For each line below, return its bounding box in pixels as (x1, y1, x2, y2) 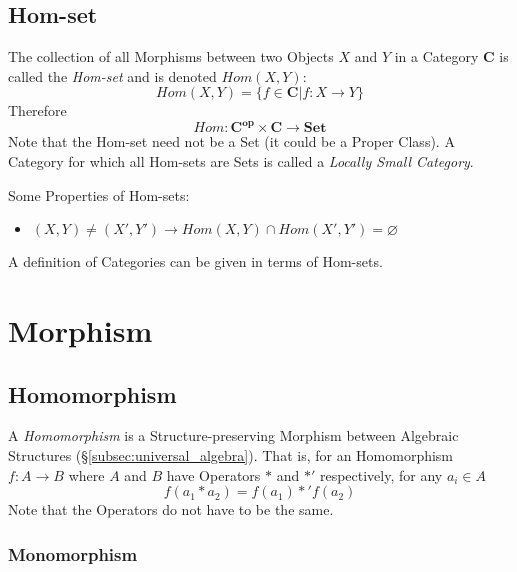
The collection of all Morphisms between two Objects (8, 46, 334, 67)
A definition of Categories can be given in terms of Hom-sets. (8, 251, 383, 272)
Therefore (8, 100, 67, 121)
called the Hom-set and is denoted (8, 65, 217, 86)
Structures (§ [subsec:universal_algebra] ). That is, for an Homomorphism (8, 445, 454, 466)
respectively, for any (319, 464, 443, 485)
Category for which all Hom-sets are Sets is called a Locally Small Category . (8, 151, 474, 172)
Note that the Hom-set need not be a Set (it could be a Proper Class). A (8, 131, 455, 152)
